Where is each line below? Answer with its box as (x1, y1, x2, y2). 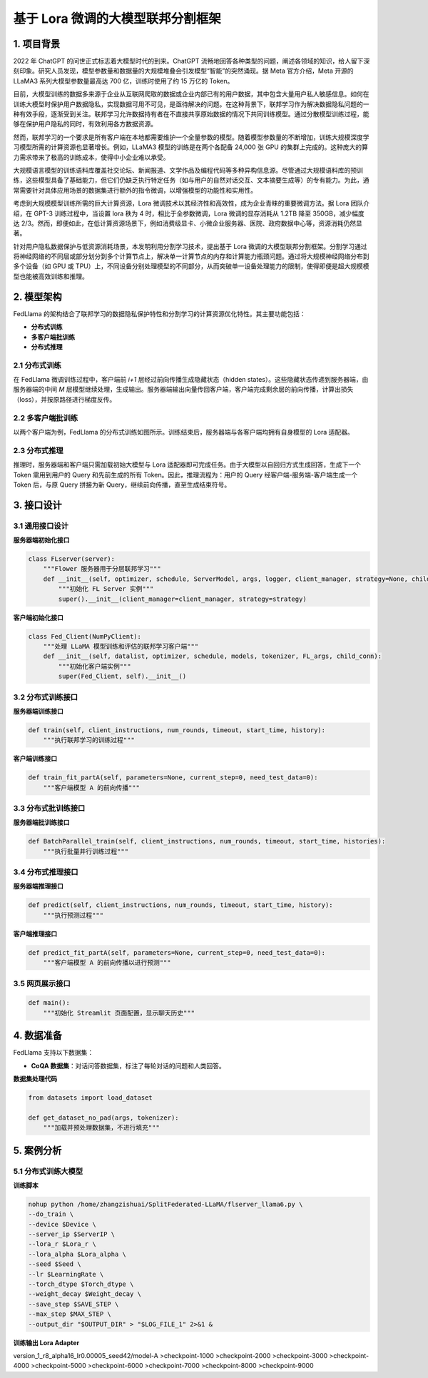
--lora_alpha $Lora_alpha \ (28, 1250, 126, 1258)
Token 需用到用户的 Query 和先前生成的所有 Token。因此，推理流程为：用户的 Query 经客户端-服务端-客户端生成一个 (13, 470, 358, 479)
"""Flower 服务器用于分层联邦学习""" (43, 564, 161, 573)
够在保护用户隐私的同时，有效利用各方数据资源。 (13, 120, 157, 128)
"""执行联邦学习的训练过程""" (43, 736, 135, 744)
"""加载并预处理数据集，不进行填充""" (43, 1124, 160, 1132)
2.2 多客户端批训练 (13, 412, 78, 422)
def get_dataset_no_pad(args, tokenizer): (28, 1113, 179, 1122)
